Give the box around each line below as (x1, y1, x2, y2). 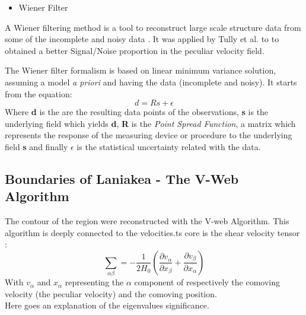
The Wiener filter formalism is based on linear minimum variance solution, (5, 64, 276, 77)
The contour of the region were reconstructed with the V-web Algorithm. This (5, 215, 289, 227)
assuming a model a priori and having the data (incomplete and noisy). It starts (5, 75, 297, 88)
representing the (65, 276, 124, 288)
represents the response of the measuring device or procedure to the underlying (5, 129, 292, 141)
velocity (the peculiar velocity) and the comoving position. (5, 287, 217, 300)
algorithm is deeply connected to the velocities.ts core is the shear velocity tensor (5, 226, 300, 238)
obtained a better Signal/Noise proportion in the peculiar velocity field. (5, 44, 264, 56)
